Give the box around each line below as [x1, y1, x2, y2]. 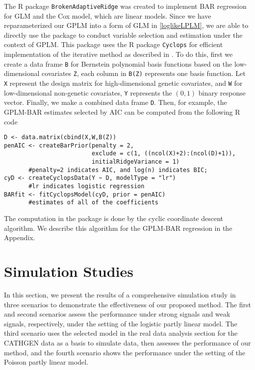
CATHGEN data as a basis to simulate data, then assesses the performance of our [4, 337, 251, 347]
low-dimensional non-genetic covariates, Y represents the [4, 87, 172, 98]
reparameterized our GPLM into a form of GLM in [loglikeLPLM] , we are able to [4, 20, 249, 30]
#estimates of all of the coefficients [28, 199, 158, 206]
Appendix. [4, 232, 35, 243]
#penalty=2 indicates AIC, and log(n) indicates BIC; [28, 166, 208, 173]
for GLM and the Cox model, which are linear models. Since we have [4, 10, 211, 21]
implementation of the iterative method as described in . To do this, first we [4, 49, 233, 59]
